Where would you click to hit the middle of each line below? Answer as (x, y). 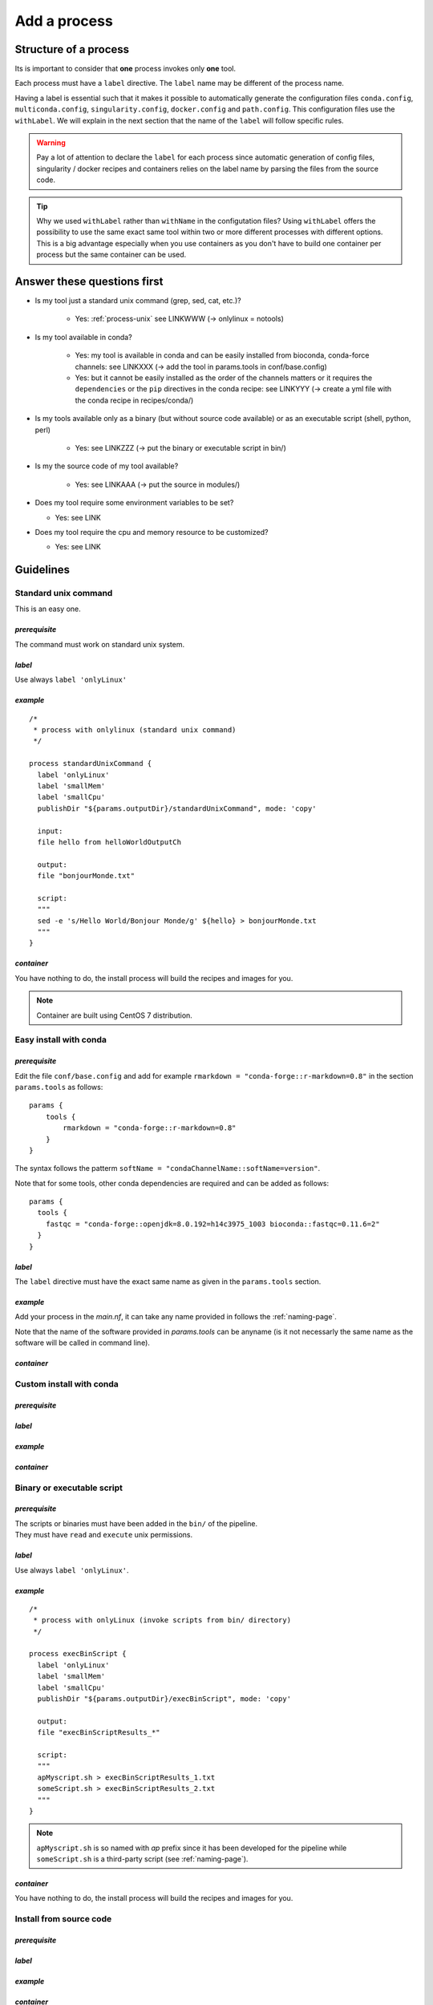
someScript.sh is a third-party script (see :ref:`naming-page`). (142, 1859)
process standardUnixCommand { (91, 764)
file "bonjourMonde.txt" (86, 876)
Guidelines (42, 570)
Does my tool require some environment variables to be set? (134, 503)
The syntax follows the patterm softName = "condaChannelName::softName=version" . (168, 1169)
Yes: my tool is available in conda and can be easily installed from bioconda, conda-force (222, 355)
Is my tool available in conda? (83, 337)
